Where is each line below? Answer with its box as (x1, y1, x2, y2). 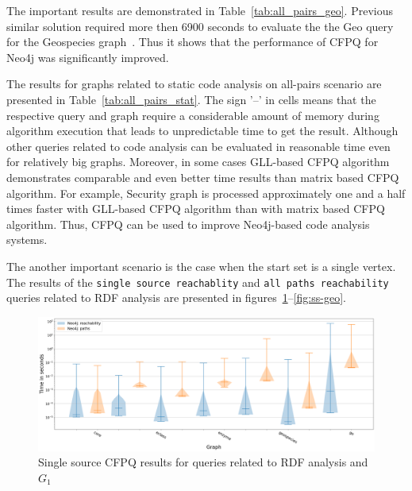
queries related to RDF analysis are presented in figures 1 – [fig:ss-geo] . (6, 289, 346, 306)
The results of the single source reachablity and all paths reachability (6, 273, 389, 290)
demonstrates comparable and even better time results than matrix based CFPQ (6, 168, 399, 185)
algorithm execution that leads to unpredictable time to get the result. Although (6, 122, 399, 139)
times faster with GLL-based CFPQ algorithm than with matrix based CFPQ (6, 200, 385, 217)
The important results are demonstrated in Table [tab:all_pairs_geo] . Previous (6, 2, 393, 18)
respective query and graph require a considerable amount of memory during (6, 106, 379, 123)
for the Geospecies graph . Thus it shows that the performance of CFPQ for (6, 33, 379, 50)
